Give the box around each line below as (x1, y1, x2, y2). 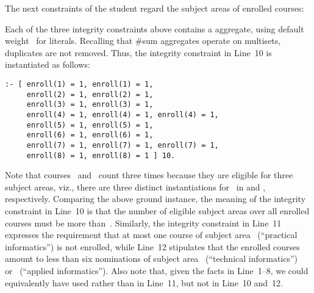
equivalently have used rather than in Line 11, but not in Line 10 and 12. (5, 276, 283, 289)
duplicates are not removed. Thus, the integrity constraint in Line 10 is (5, 46, 272, 59)
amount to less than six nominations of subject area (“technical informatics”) (5, 252, 298, 265)
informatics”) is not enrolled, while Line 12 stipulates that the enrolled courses (5, 240, 300, 253)
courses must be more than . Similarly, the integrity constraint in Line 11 (5, 216, 282, 229)
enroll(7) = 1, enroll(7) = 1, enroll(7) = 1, (26, 140, 219, 150)
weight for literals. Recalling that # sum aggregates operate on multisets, (5, 34, 281, 47)
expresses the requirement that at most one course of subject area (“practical (5, 228, 298, 241)
